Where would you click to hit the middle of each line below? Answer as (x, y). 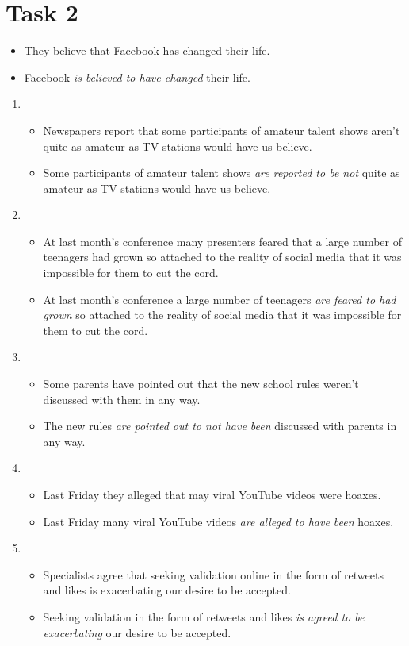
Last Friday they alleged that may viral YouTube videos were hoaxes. (212, 494)
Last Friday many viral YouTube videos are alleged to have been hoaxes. (218, 521)
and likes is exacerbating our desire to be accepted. (167, 590)
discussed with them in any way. (122, 399)
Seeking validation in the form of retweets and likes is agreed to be (204, 616)
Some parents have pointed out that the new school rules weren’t (201, 384)
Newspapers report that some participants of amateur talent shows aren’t (222, 130)
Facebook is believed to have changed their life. (137, 77)
